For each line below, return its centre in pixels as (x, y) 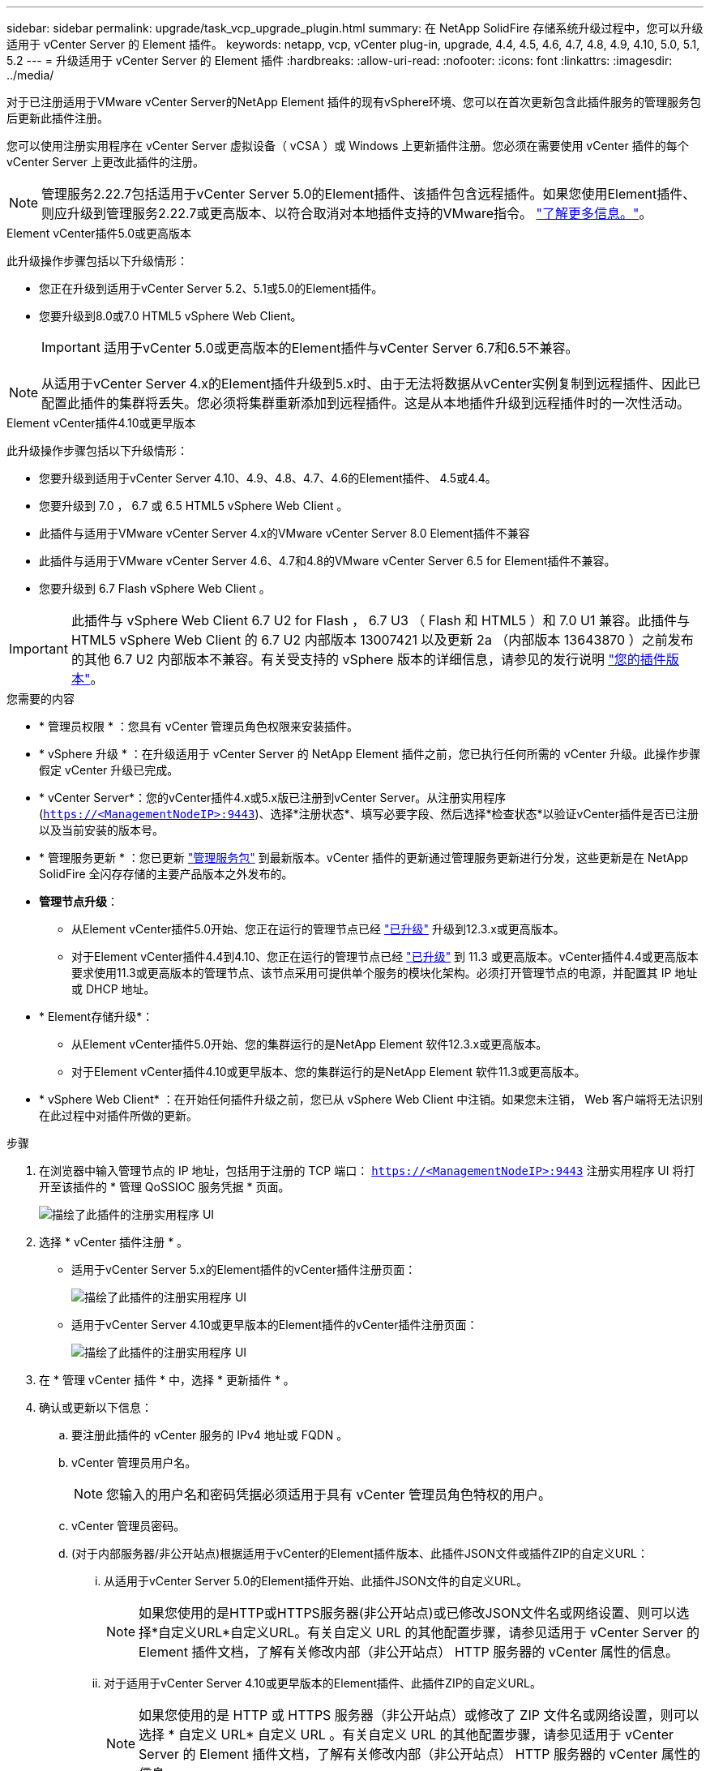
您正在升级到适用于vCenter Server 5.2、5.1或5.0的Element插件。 (211, 288)
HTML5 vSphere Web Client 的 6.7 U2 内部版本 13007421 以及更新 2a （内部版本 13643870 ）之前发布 (382, 640)
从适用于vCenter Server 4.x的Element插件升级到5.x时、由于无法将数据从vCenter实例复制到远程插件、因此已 (371, 384)
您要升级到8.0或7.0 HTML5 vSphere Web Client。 (171, 316)
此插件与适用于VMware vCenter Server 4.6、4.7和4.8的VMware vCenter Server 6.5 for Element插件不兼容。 (327, 561)
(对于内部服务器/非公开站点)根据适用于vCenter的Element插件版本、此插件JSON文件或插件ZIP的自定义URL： (360, 1553)
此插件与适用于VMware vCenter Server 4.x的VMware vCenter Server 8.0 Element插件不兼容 (284, 533)
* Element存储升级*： (96, 1016)
